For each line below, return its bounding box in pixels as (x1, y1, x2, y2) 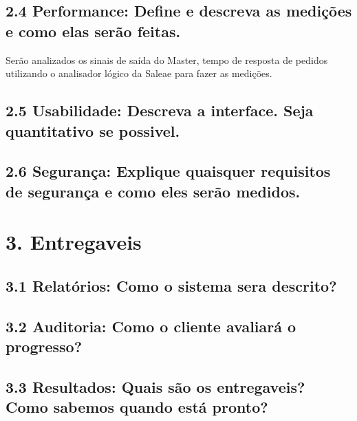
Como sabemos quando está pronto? (6, 396, 268, 418)
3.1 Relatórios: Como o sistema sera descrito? (6, 274, 337, 296)
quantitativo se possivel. (6, 120, 180, 141)
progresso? (6, 336, 83, 357)
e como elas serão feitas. (6, 20, 181, 41)
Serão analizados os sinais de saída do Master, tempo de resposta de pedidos (6, 52, 328, 67)
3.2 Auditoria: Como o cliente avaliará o (6, 315, 296, 336)
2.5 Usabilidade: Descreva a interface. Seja (6, 100, 314, 121)
